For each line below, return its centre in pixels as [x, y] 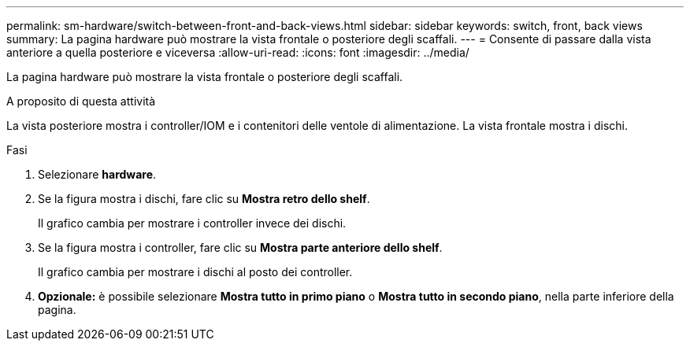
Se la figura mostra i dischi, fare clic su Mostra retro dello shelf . [204, 199]
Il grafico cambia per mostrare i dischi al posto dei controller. [195, 272]
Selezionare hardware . [97, 174]
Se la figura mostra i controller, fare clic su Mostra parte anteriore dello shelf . [240, 247]
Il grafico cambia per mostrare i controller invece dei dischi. [192, 223]
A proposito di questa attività [81, 101]
